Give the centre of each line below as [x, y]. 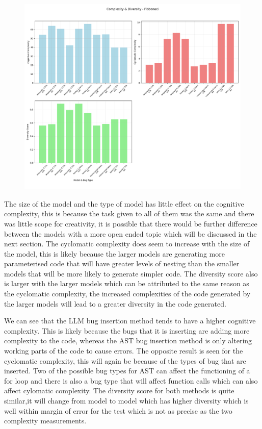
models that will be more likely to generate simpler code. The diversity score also [131, 273]
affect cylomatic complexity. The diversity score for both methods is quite [119, 390]
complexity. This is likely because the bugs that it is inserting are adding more [127, 330]
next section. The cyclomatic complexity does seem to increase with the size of [127, 244]
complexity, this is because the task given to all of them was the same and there [129, 213]
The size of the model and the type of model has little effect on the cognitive [124, 203]
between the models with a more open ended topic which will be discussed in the [130, 233]
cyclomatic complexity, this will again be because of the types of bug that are [125, 360]
